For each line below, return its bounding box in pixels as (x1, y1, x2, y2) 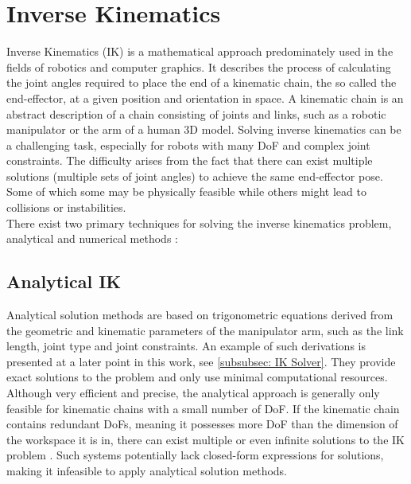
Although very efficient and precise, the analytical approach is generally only (6, 384, 380, 401)
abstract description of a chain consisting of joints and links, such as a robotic (6, 105, 386, 122)
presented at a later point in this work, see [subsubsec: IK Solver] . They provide (6, 353, 396, 369)
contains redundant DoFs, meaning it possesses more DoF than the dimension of (6, 416, 398, 432)
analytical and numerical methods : (6, 230, 178, 247)
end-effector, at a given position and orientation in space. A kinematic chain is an (6, 89, 404, 106)
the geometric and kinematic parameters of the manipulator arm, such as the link (6, 322, 404, 338)
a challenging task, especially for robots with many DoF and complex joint (6, 136, 370, 153)
